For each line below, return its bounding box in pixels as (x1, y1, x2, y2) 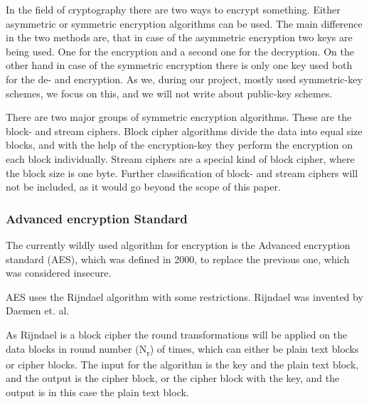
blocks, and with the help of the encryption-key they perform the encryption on (6, 137, 353, 152)
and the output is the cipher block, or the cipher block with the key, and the (6, 371, 340, 386)
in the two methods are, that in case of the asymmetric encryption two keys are (6, 30, 353, 45)
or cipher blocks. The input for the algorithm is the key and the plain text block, (6, 356, 359, 371)
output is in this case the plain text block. (6, 384, 189, 399)
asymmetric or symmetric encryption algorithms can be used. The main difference (6, 16, 363, 31)
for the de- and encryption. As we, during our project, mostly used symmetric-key (6, 71, 363, 86)
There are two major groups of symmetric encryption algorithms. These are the (6, 110, 352, 124)
